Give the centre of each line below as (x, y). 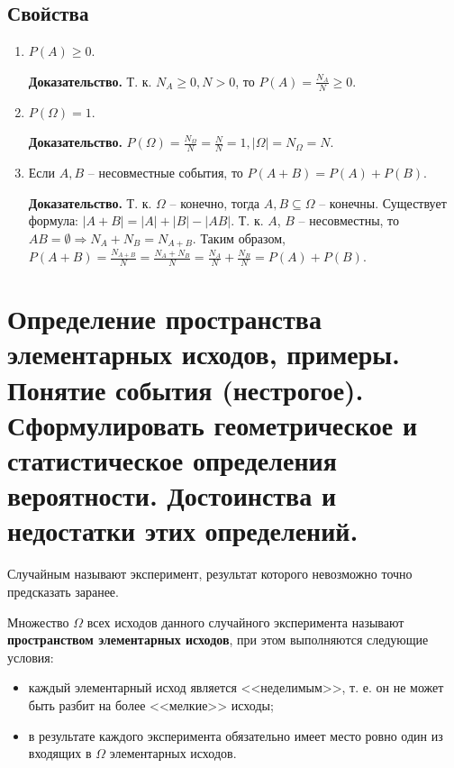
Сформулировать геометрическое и (213, 424)
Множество (38, 622)
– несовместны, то (349, 220)
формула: (53, 220)
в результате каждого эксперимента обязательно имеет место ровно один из (236, 735)
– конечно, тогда (215, 202)
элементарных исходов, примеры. (204, 354)
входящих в (60, 753)
